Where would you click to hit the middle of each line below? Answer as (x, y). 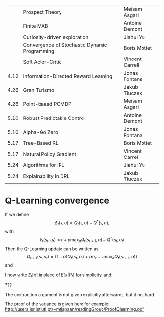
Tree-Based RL (41, 143)
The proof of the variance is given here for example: (57, 304)
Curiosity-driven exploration (56, 37)
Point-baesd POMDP (47, 104)
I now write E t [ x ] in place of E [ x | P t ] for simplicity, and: (59, 275)
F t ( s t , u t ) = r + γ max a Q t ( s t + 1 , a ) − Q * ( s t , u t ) (82, 240)
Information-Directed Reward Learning (68, 76)
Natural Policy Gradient (50, 154)
